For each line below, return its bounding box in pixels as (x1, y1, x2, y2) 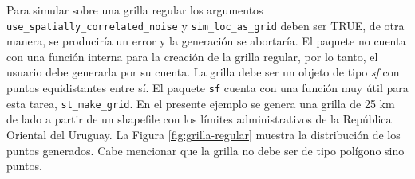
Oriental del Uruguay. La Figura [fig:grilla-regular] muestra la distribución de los (6, 126, 401, 142)
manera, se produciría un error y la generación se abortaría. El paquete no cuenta (6, 33, 406, 49)
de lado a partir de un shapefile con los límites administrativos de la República (6, 111, 392, 127)
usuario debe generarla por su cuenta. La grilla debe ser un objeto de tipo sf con (6, 64, 400, 80)
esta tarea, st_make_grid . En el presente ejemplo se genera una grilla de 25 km (6, 95, 395, 111)
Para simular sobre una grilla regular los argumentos (6, 2, 263, 18)
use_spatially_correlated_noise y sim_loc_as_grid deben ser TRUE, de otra (6, 17, 405, 33)
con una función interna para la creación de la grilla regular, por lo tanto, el (6, 48, 378, 64)
